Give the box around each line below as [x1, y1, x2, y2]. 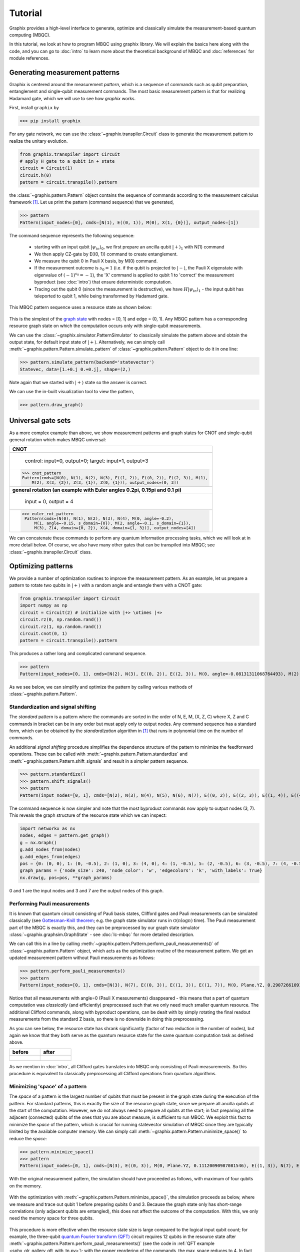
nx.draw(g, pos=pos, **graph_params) [19, 874, 112, 880]
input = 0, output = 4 [24, 498, 73, 505]
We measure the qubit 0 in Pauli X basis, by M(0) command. [34, 258, 158, 264]
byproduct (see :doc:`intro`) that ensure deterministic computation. [34, 279, 172, 285]
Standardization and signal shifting [9, 703, 96, 710]
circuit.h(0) [19, 172, 52, 178]
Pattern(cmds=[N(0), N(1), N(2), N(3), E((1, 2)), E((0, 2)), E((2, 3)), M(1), [21, 475, 208, 481]
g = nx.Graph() [19, 839, 57, 845]
